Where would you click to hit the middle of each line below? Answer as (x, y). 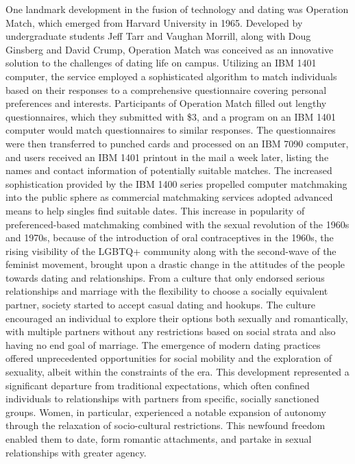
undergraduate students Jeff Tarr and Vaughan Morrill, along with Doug (158, 36)
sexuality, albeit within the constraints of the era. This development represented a (177, 372)
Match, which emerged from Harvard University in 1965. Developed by (154, 22)
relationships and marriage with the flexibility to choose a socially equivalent (167, 291)
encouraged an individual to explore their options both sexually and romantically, (177, 318)
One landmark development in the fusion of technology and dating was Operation (177, 9)
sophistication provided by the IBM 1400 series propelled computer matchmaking (176, 183)
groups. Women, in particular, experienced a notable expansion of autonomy (166, 412)
